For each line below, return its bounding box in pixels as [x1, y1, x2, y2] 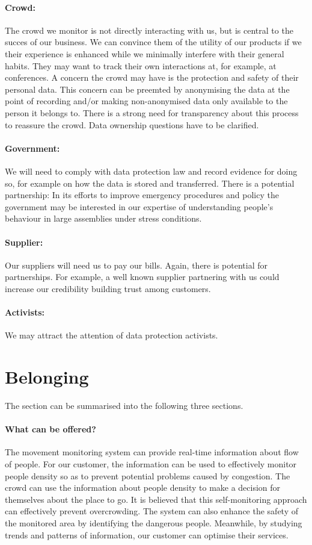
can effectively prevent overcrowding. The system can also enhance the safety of [5, 505, 299, 517]
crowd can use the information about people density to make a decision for [5, 481, 281, 494]
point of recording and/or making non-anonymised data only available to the [5, 95, 288, 107]
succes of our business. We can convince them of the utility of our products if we [5, 36, 302, 48]
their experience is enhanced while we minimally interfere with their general [5, 47, 284, 60]
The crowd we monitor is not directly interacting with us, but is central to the [5, 23, 293, 36]
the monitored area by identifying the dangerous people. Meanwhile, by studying [5, 516, 302, 529]
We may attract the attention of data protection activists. [5, 329, 218, 341]
